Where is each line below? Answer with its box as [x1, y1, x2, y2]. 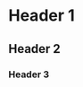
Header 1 [8, 5, 75, 26]
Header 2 [8, 41, 62, 57]
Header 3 [8, 68, 50, 81]
